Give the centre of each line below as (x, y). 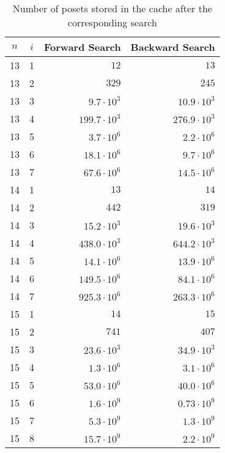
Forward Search (83, 47)
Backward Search (173, 47)
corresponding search (112, 22)
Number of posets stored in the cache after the (112, 8)
